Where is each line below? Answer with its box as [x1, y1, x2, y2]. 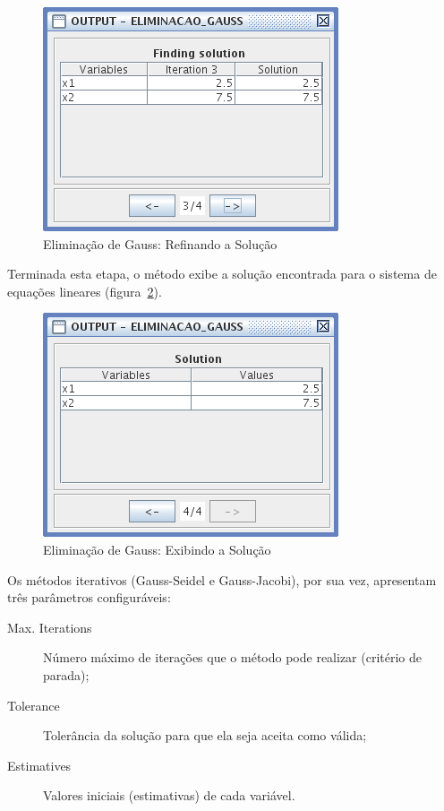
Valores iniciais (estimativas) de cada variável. [43, 786, 295, 805]
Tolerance [7, 695, 60, 714]
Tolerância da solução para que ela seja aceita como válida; [43, 726, 367, 745]
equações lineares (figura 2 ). [7, 281, 162, 300]
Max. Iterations [7, 617, 92, 636]
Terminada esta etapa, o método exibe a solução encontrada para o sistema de [7, 264, 437, 283]
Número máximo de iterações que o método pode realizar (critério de [43, 648, 422, 667]
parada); [43, 665, 90, 684]
